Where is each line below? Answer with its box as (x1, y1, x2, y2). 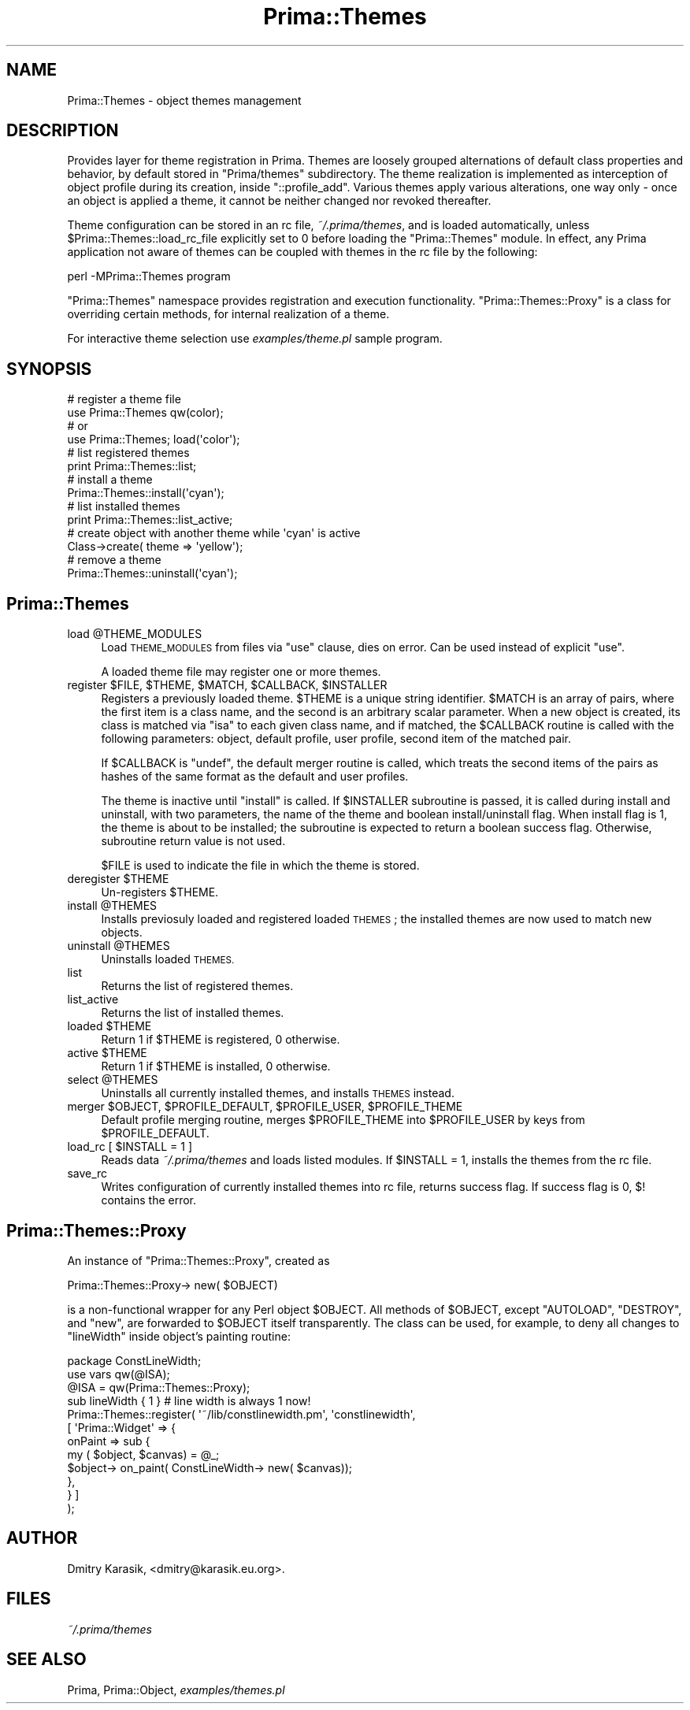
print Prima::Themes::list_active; (67, 513, 233, 527)
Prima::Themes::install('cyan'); (67, 486, 224, 500)
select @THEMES (67, 1073, 158, 1087)
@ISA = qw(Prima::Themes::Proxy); (67, 1380, 250, 1394)
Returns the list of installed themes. (101, 1006, 284, 1020)
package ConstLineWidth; (67, 1353, 202, 1367)
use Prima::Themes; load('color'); (67, 432, 240, 447)
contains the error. (101, 1193, 197, 1207)
